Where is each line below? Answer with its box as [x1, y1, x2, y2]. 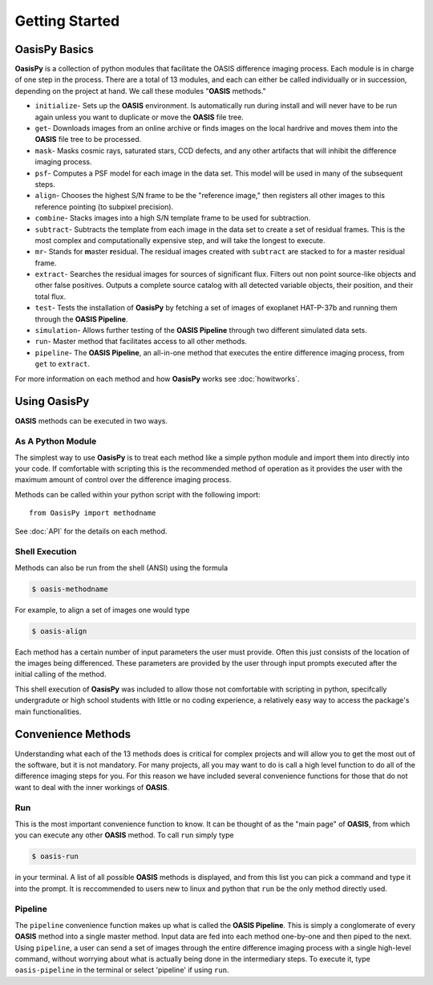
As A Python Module [14, 436, 97, 447]
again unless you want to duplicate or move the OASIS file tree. [34, 112, 244, 122]
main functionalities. [14, 707, 82, 716]
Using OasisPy [14, 395, 90, 408]
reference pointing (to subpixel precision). [34, 201, 174, 212]
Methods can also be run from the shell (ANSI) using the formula [14, 562, 229, 573]
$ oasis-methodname [31, 584, 108, 594]
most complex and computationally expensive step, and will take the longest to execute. [34, 235, 326, 245]
